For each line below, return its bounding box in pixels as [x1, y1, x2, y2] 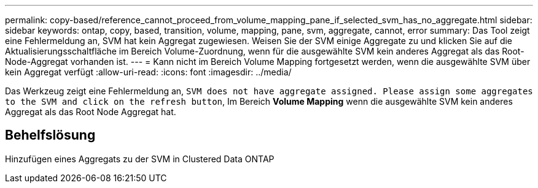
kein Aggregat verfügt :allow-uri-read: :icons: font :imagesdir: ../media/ [5, 67, 292, 77]
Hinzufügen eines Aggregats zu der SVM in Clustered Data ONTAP [5, 153, 275, 164]
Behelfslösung [5, 127, 96, 143]
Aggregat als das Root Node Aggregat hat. [5, 107, 176, 117]
